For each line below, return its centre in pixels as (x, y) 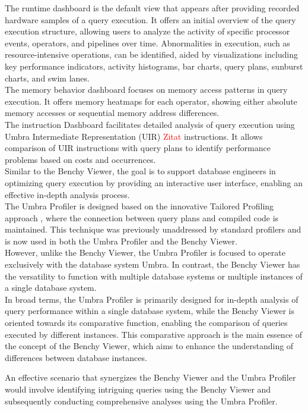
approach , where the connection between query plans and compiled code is (142, 217)
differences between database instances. (76, 357)
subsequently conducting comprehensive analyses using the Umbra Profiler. (141, 401)
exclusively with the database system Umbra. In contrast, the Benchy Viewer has (153, 264)
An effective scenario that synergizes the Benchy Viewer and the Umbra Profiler (150, 377)
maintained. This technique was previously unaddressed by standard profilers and (153, 229)
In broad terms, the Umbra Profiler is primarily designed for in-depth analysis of (152, 299)
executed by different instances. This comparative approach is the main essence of (154, 334)
